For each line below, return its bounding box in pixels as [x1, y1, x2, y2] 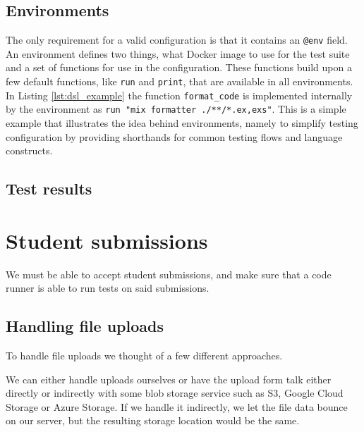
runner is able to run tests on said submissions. [6, 280, 210, 295]
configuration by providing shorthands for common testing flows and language [6, 129, 343, 144]
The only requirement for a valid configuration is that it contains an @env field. [6, 32, 348, 47]
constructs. [6, 143, 53, 158]
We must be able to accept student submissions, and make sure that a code [6, 266, 332, 281]
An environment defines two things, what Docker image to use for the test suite [6, 46, 350, 61]
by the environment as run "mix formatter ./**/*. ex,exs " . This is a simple [6, 101, 346, 116]
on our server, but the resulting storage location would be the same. [6, 413, 300, 428]
